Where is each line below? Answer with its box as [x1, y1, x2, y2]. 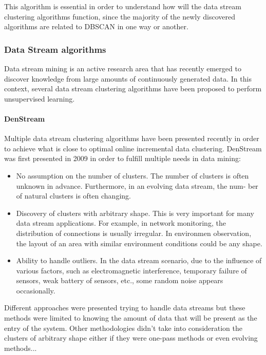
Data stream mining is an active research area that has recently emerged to [4, 63, 241, 73]
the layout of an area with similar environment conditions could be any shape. [16, 238, 262, 248]
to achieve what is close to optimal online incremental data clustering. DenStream [4, 143, 262, 153]
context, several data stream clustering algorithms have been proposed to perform [4, 83, 262, 94]
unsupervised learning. [4, 93, 75, 104]
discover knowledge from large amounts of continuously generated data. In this [4, 73, 252, 84]
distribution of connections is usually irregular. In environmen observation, [16, 227, 252, 238]
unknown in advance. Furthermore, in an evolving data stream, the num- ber [16, 180, 258, 191]
